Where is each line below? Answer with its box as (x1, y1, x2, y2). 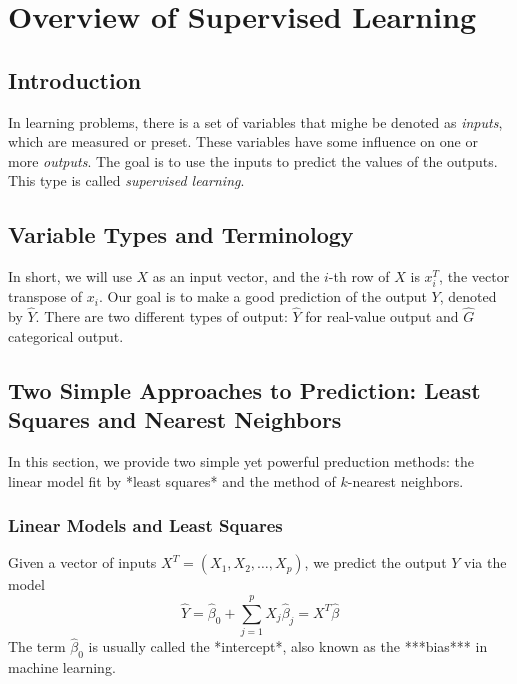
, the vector (439, 266, 510, 287)
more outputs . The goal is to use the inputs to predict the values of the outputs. (8, 150, 498, 171)
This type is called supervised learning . (8, 170, 245, 191)
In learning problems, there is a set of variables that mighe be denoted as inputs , (8, 111, 503, 132)
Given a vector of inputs (8, 552, 157, 573)
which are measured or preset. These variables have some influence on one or (8, 131, 478, 152)
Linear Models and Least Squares (8, 513, 283, 538)
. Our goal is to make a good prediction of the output (98, 286, 427, 307)
